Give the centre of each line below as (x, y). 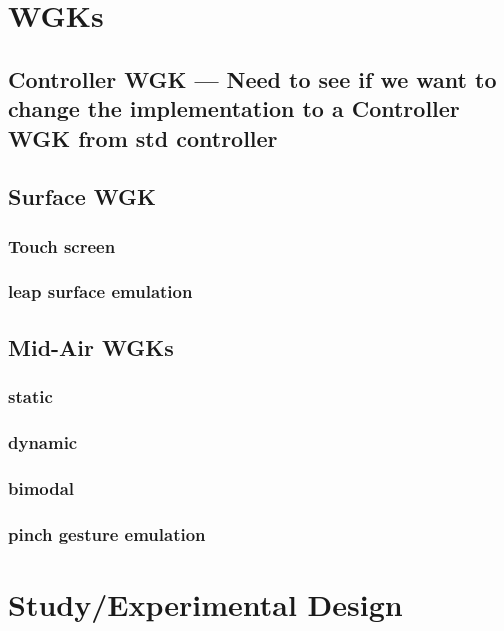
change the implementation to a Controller (234, 108)
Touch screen (62, 245)
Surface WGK (82, 196)
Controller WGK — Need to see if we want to (252, 78)
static (30, 396)
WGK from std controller (143, 137)
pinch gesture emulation (107, 533)
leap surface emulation (100, 291)
